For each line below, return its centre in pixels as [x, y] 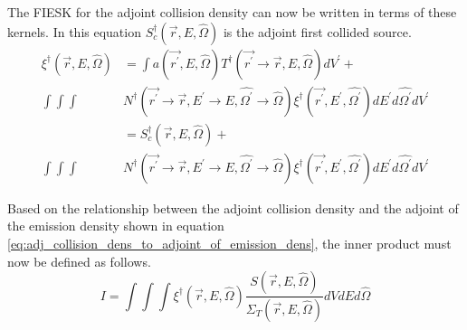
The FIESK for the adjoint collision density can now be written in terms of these [232, 12]
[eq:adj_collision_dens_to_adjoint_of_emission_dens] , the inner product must [229, 243]
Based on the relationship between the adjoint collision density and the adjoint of [233, 207]
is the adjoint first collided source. [317, 31]
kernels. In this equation [74, 31]
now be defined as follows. [79, 261]
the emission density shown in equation [116, 226]
